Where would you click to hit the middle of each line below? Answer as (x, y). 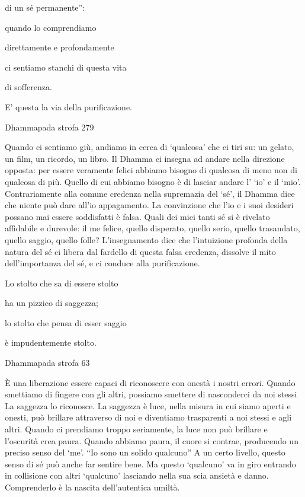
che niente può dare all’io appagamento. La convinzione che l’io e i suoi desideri (149, 205)
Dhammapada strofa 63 (47, 363)
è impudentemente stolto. (51, 343)
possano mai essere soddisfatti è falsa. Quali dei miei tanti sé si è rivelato (137, 216)
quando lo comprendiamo (51, 27)
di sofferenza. (28, 87)
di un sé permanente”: (45, 7)
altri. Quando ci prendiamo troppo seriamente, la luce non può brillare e (136, 429)
